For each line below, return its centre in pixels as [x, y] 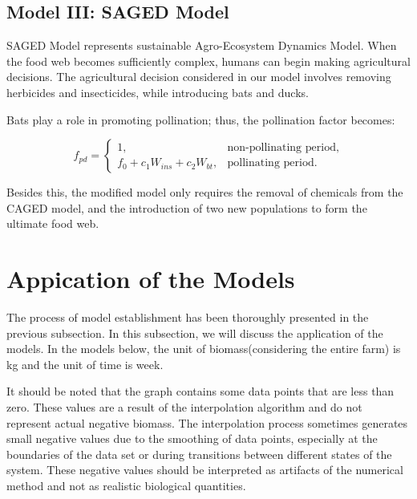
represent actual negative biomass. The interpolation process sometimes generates [207, 422]
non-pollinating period [281, 148]
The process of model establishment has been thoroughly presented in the [188, 317]
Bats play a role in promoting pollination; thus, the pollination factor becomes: [201, 119]
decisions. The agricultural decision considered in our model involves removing [199, 77]
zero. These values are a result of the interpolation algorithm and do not [184, 407]
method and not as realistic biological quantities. [126, 486]
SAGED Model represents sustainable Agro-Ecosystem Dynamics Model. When [202, 45]
